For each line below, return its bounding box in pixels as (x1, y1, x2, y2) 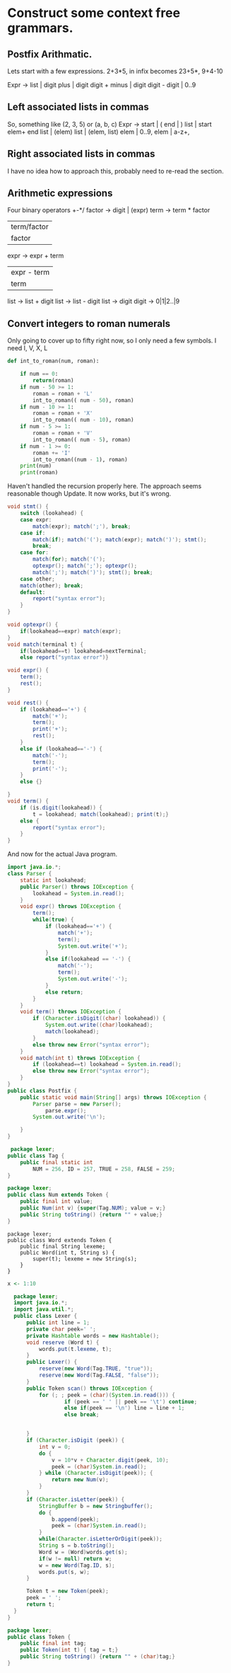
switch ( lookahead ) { (20, 510, 83, 517)
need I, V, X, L (7, 344, 48, 352)
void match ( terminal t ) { (7, 640, 83, 648)
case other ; (20, 575, 55, 582)
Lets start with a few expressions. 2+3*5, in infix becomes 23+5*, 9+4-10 (7, 67, 223, 75)
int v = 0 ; (38, 1443, 71, 1450)
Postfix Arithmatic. (7, 48, 93, 60)
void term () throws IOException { (20, 1008, 122, 1016)
